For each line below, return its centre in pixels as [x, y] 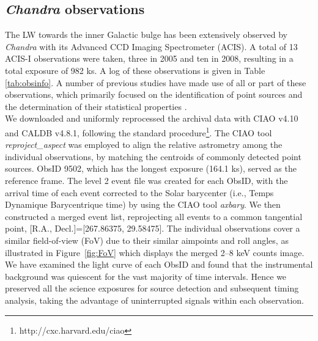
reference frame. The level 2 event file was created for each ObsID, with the [146, 180]
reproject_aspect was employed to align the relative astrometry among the [144, 145]
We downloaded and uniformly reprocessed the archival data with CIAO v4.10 [152, 118]
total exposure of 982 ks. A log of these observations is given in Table [135, 70]
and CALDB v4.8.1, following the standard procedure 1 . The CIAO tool [139, 131]
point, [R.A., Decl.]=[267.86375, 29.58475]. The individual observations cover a [153, 228]
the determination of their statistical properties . [96, 106]
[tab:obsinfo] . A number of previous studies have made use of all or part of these [156, 82]
